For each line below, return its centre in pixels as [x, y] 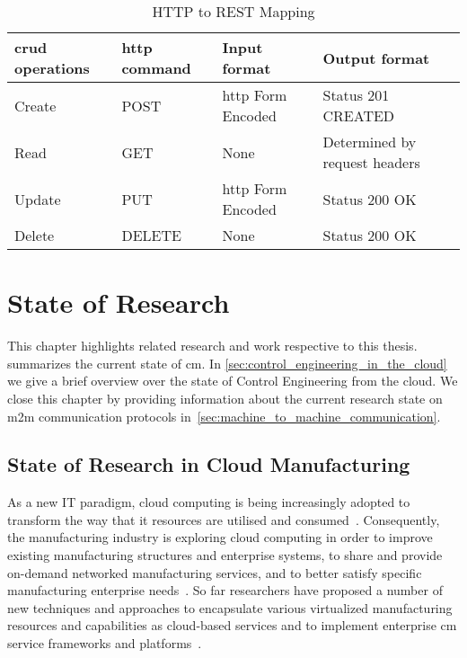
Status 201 [356, 95]
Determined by [370, 142]
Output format [376, 58]
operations [52, 68]
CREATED [359, 116]
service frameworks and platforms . [105, 643]
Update [38, 199]
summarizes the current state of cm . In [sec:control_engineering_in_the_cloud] [227, 363]
